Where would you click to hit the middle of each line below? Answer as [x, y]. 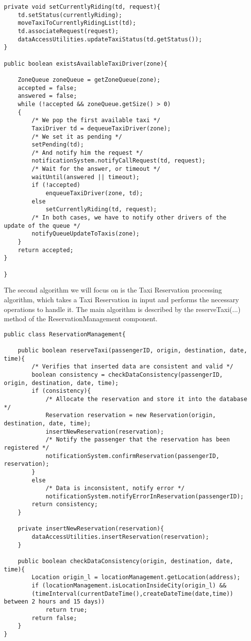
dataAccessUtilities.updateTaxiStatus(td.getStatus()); [110, 39]
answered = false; [47, 96]
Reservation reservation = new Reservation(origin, [131, 415]
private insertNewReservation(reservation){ [91, 529]
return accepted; [46, 250]
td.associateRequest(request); [68, 31]
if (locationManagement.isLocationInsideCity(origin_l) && [129, 586]
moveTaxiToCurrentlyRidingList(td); [77, 23]
